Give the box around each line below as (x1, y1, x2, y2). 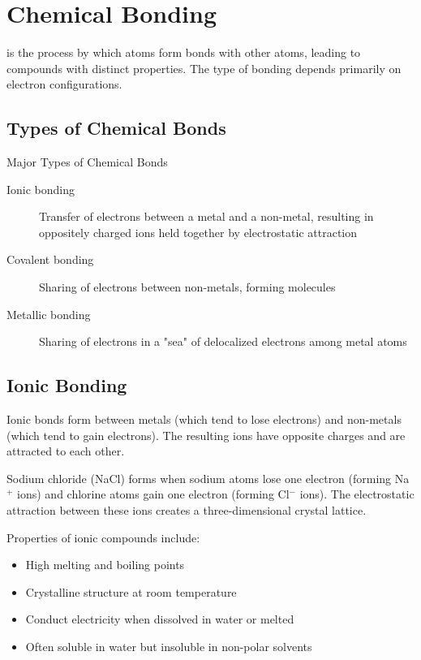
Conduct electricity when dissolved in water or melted (25, 610, 294, 628)
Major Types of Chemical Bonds (6, 153, 168, 170)
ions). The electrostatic (299, 485, 415, 503)
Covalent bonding (6, 251, 94, 268)
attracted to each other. (6, 442, 125, 459)
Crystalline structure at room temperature (25, 583, 237, 600)
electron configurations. (6, 75, 122, 93)
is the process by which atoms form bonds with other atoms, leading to (6, 44, 361, 61)
